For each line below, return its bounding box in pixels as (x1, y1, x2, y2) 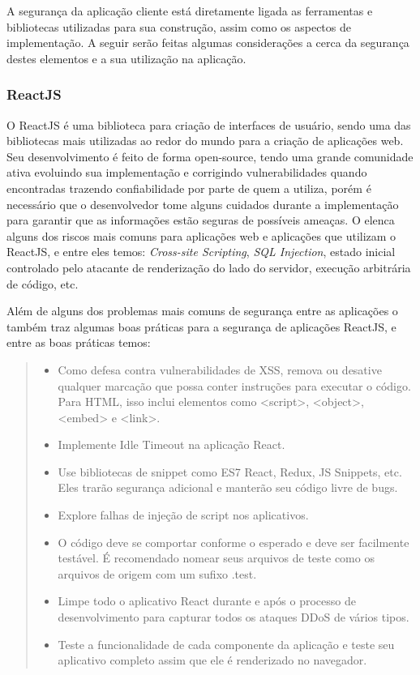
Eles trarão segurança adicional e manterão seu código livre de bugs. (58, 479, 398, 496)
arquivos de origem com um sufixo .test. (58, 565, 257, 582)
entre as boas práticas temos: (6, 334, 151, 351)
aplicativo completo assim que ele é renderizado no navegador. (58, 652, 367, 669)
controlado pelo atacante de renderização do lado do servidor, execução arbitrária (6, 258, 411, 276)
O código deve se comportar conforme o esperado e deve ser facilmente (58, 533, 409, 550)
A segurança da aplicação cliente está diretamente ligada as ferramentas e (6, 2, 373, 19)
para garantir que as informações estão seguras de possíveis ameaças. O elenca (6, 211, 395, 229)
